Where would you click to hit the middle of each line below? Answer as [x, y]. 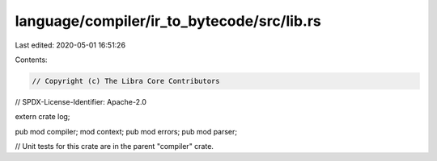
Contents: [31, 60]
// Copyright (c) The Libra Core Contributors [126, 81]
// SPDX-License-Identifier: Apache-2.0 [81, 101]
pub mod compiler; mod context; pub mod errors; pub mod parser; [126, 131]
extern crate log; [42, 117]
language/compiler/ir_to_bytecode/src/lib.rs [168, 21]
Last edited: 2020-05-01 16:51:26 [70, 45]
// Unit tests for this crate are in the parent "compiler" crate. [115, 147]
